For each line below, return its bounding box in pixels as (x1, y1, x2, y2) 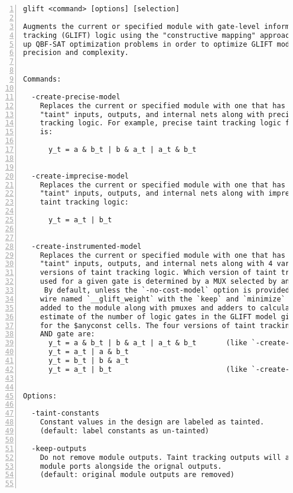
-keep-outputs (31, 444, 87, 453)
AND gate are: (40, 330, 95, 339)
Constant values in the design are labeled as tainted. (40, 418, 265, 427)
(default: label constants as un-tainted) (40, 427, 209, 435)
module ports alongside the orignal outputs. (40, 462, 222, 471)
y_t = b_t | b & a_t (48, 356, 129, 365)
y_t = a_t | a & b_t (48, 348, 129, 356)
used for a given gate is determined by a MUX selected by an (40, 277, 290, 286)
